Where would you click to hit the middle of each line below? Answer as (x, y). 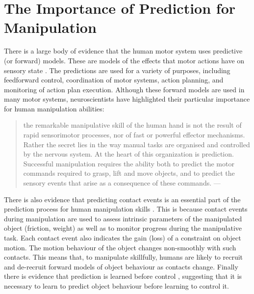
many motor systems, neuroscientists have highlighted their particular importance (127, 99)
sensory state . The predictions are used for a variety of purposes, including (117, 70)
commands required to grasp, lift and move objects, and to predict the (129, 173)
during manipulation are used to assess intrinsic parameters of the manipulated (123, 218)
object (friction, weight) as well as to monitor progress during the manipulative (123, 228)
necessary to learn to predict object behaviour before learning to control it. (116, 285)
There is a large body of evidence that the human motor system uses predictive (123, 51)
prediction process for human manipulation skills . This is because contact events (126, 209)
